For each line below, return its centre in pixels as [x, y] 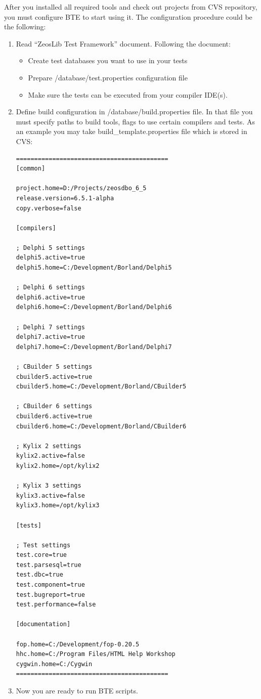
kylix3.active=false [50, 495]
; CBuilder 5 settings [54, 367]
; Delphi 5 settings [50, 248]
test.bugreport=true [50, 595]
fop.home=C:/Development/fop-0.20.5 [78, 644]
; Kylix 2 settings [49, 446]
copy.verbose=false [49, 208]
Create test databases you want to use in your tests [108, 60]
